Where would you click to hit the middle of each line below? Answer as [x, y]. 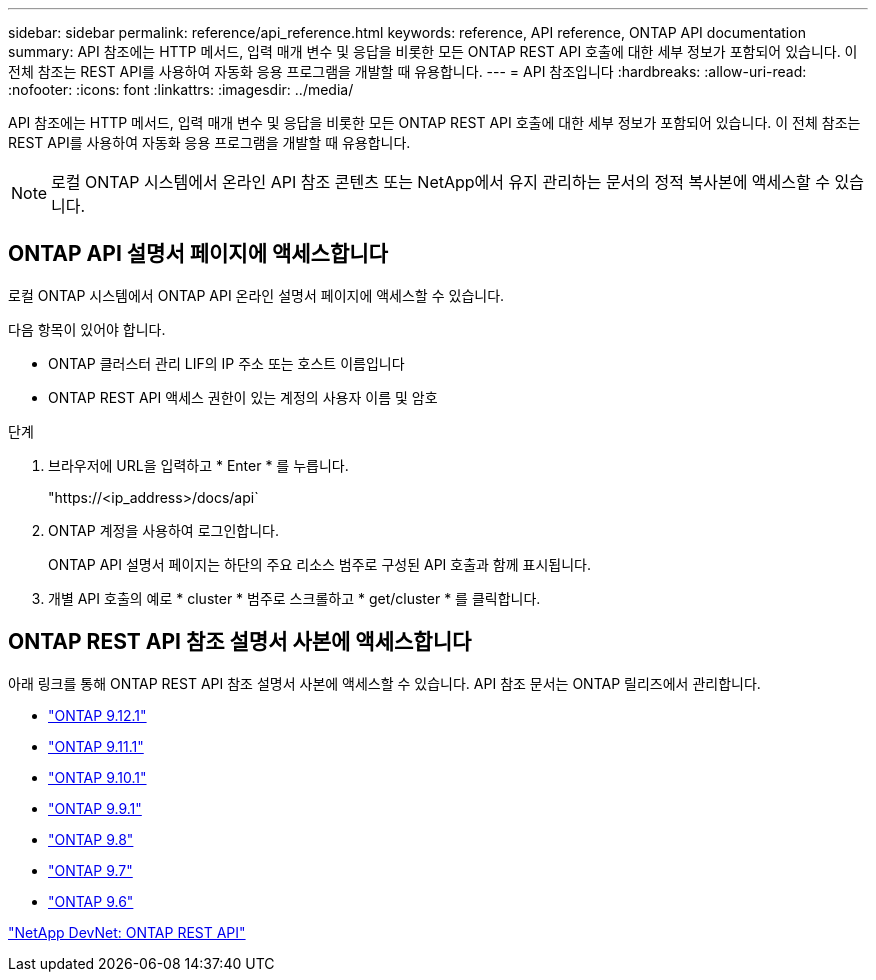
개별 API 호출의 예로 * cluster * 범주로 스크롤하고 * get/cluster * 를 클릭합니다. [294, 598]
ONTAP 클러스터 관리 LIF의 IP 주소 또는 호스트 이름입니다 [226, 363]
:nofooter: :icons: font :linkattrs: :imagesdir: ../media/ [181, 89]
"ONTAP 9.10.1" [97, 777]
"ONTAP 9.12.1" [97, 715]
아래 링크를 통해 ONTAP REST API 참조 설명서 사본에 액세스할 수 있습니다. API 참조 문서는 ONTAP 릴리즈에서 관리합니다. [384, 683]
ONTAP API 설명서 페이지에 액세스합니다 [198, 254]
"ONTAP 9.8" [91, 839]
